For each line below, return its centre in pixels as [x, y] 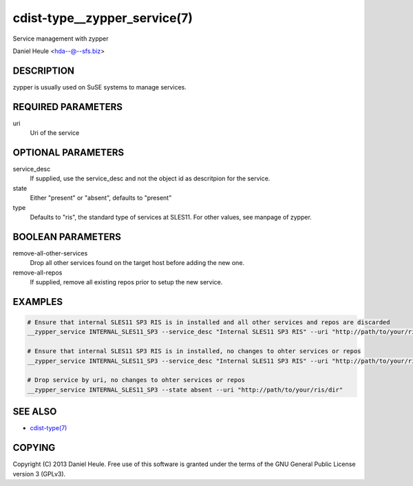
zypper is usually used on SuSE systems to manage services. [100, 87]
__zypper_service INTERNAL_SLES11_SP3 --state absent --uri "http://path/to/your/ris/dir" [185, 390]
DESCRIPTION [44, 71]
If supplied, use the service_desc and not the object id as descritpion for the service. [150, 178]
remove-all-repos [38, 273]
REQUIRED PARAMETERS [68, 107]
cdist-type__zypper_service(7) [103, 18]
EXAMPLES [38, 302]
